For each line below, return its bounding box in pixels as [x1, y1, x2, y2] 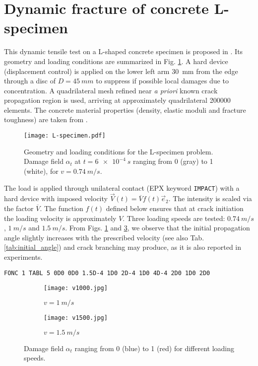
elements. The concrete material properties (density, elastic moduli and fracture [4, 104, 246, 115]
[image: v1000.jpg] [44, 285, 108, 292]
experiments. [4, 251, 43, 262]
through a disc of [4, 75, 56, 86]
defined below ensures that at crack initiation [106, 203, 244, 213]
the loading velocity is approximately [4, 213, 117, 223]
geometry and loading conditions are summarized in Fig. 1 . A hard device [4, 56, 228, 66]
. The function [40, 203, 83, 213]
